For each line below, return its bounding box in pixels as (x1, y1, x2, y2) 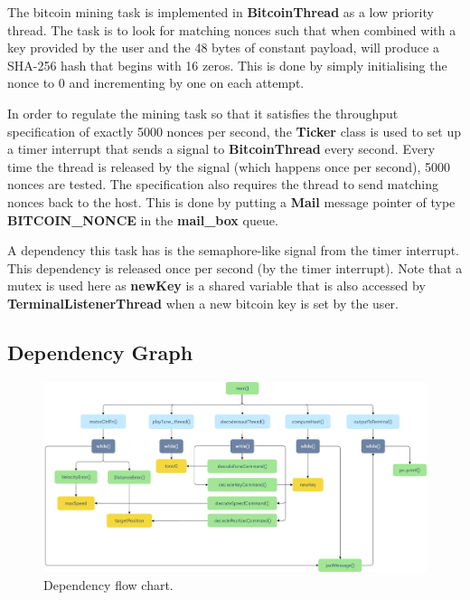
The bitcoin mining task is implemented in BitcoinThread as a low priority (7, 3, 434, 21)
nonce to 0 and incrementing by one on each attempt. (7, 73, 305, 92)
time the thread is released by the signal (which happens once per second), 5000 (7, 157, 451, 176)
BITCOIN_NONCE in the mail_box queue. (7, 210, 278, 229)
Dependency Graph (7, 338, 193, 366)
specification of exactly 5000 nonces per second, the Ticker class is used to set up (7, 121, 461, 140)
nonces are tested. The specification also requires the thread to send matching (7, 175, 438, 194)
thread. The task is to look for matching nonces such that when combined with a (7, 20, 456, 39)
